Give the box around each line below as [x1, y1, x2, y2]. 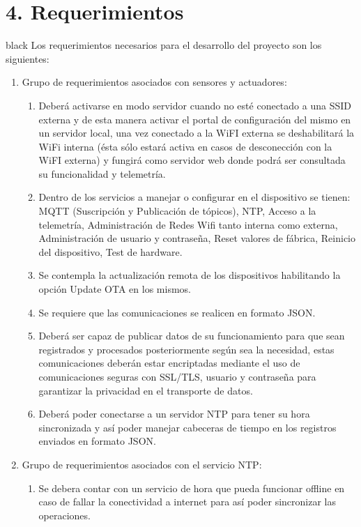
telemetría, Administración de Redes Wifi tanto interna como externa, [38, 217, 338, 231]
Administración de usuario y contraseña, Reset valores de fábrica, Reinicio [38, 231, 355, 245]
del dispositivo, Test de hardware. [38, 244, 183, 259]
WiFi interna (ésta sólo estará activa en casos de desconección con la [38, 139, 332, 153]
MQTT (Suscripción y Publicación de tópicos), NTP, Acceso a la [38, 204, 316, 218]
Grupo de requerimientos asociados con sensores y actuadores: [22, 75, 287, 89]
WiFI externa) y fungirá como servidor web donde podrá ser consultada [38, 153, 346, 167]
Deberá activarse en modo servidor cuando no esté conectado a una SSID [38, 98, 351, 112]
